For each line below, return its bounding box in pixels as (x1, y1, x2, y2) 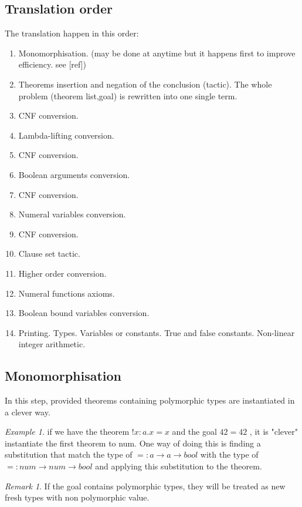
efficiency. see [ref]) (18, 58, 87, 70)
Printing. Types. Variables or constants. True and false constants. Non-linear (18, 326, 295, 338)
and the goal (172, 425, 217, 438)
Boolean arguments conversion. (18, 168, 130, 180)
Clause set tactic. (18, 247, 80, 260)
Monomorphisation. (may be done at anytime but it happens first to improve (18, 46, 296, 59)
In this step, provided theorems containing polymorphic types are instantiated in (5, 394, 295, 407)
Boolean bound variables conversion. (18, 307, 150, 319)
